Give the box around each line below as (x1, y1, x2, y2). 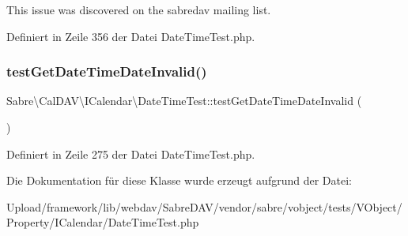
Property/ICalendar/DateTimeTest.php (6, 214, 199, 230)
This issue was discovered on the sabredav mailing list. (6, 2, 271, 17)
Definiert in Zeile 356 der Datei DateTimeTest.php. (6, 28, 255, 44)
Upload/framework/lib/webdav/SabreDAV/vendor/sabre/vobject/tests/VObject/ (6, 198, 402, 215)
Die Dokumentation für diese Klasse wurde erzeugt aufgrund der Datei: (6, 172, 352, 189)
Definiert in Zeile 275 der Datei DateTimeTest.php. (6, 145, 255, 162)
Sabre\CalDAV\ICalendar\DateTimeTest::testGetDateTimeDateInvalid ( (6, 92, 362, 109)
